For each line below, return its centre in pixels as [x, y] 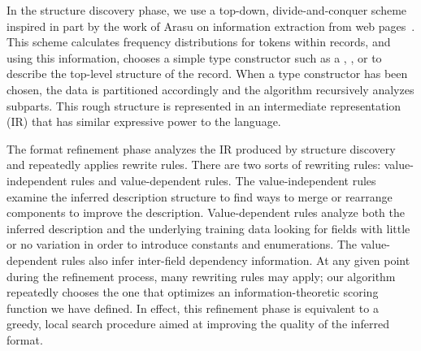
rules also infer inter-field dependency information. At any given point [236, 260]
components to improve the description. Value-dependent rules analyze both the [206, 212]
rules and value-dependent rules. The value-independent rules [224, 180]
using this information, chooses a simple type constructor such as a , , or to [194, 57]
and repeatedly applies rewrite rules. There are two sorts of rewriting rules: [194, 165]
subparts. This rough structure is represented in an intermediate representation [204, 105]
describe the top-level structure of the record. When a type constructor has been [207, 74]
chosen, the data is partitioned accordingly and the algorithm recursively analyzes [210, 89]
